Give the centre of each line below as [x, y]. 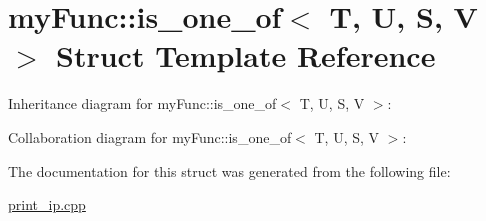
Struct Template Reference [246, 55]
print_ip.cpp [47, 204]
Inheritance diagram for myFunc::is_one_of [142, 103]
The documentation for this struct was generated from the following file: [229, 170]
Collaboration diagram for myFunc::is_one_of [150, 136]
